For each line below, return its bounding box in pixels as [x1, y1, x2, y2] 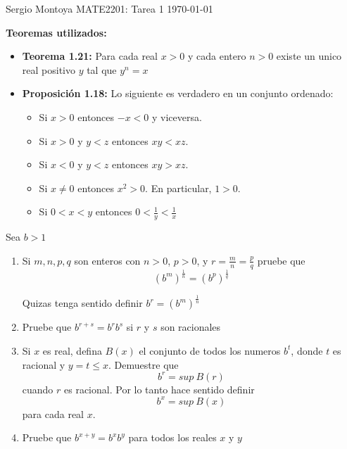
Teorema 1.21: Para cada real [22, 49, 158, 63]
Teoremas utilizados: [6, 25, 107, 39]
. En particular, [145, 180, 212, 195]
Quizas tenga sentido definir [22, 296, 143, 310]
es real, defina [42, 343, 102, 358]
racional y [22, 357, 65, 372]
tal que [87, 62, 117, 77]
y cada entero [187, 49, 246, 63]
